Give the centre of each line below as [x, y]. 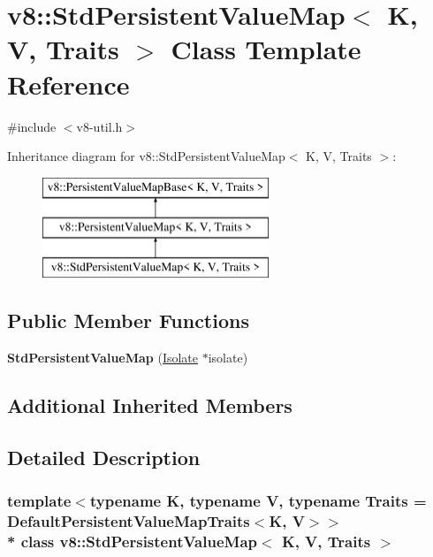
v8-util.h [99, 126]
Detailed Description [104, 457]
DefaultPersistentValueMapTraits [129, 520]
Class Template [266, 49]
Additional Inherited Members [150, 404]
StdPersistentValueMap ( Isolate [103, 357]
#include [32, 126]
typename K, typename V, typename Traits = [258, 500]
